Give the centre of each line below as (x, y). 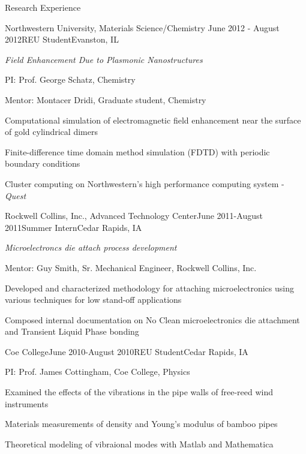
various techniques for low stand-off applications (93, 300)
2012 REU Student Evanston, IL (62, 39)
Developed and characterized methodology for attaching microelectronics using (149, 288)
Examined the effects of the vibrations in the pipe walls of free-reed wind (139, 392)
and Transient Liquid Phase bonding (72, 331)
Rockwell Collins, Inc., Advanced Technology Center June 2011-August (134, 216)
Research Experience (43, 7)
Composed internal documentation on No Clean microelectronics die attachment (152, 319)
